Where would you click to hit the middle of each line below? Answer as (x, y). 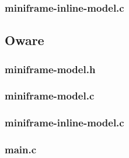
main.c (21, 150)
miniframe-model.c (50, 96)
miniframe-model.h (50, 69)
